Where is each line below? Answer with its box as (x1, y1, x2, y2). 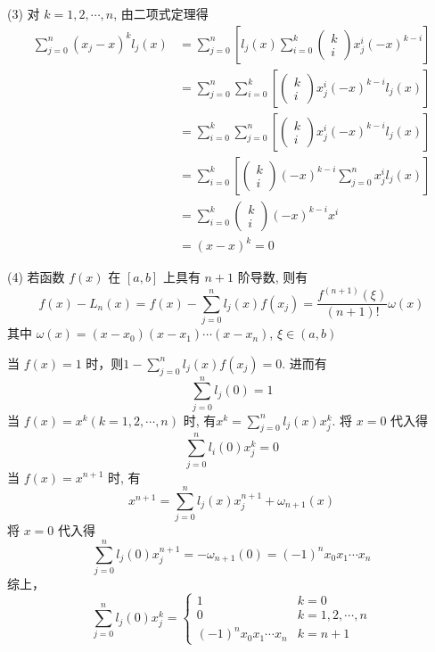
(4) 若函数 (7, 268, 65, 286)
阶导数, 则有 (237, 268, 308, 286)
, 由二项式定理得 (113, 4, 209, 22)
